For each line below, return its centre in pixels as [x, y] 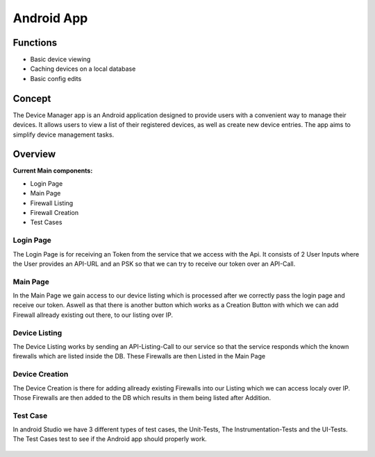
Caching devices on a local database [83, 69]
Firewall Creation [55, 213]
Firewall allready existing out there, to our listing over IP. [93, 315]
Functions [35, 43]
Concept [32, 98]
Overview [34, 154]
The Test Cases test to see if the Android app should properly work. [110, 439]
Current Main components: [53, 171]
